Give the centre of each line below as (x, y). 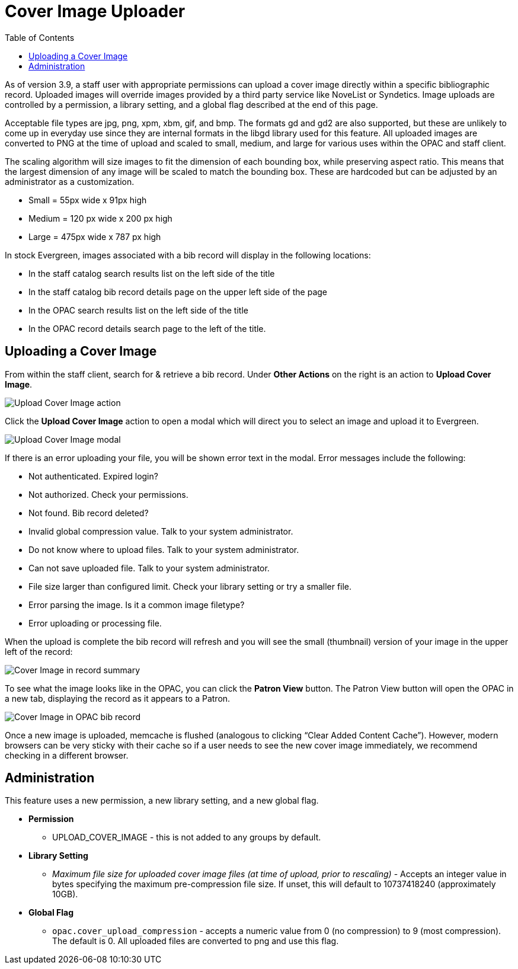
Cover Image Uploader (95, 11)
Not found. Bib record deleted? (89, 513)
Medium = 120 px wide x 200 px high (100, 218)
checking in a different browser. (67, 755)
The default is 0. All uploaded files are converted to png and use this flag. (196, 941)
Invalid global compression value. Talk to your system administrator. (161, 531)
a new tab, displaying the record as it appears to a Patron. (118, 698)
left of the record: (39, 651)
